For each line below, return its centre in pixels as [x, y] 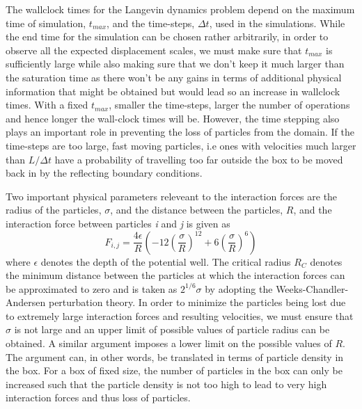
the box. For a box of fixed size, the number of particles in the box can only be [174, 370]
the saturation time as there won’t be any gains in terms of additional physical [174, 77]
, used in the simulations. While [277, 23]
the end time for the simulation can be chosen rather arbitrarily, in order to [167, 37]
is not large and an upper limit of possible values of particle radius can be [172, 329]
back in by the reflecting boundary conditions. [104, 173]
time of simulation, [46, 23]
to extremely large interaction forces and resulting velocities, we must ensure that [180, 315]
